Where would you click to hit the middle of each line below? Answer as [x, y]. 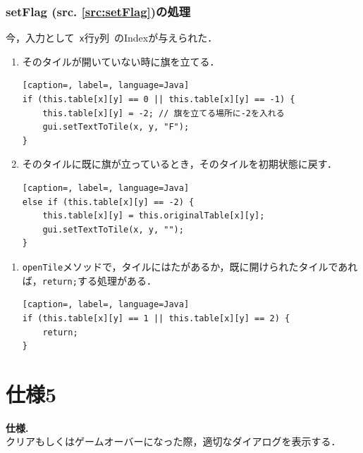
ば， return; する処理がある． [89, 280]
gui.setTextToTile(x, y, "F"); [116, 127]
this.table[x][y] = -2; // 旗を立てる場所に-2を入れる [164, 113]
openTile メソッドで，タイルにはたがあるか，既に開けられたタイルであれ [190, 266]
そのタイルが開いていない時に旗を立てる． [121, 61]
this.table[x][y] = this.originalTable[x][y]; [154, 216]
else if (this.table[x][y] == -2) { [108, 202]
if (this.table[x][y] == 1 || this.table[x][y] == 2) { [156, 318]
